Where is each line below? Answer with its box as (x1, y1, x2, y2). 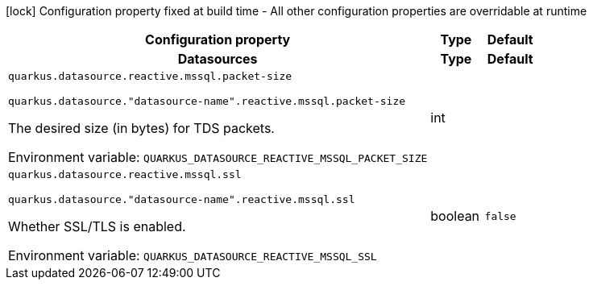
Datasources (177, 51, 258, 67)
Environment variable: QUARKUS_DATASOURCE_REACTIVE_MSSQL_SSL (8, 247, 377, 263)
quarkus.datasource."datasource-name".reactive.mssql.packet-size (8, 95, 406, 107)
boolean (430, 208, 480, 224)
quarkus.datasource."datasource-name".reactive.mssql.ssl (8, 193, 355, 205)
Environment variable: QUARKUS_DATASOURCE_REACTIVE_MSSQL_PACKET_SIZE (8, 149, 428, 165)
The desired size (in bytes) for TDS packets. (8, 120, 275, 136)
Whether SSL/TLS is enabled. (8, 218, 186, 234)
